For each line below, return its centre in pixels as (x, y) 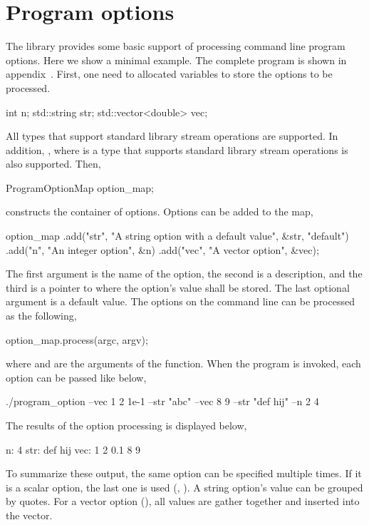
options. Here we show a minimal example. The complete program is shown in (176, 60)
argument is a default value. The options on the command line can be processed (180, 301)
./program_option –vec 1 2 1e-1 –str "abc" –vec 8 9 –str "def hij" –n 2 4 (162, 401)
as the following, (41, 316)
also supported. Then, (53, 164)
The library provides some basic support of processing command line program (176, 46)
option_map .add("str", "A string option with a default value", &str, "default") (177, 236)
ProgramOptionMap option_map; (80, 187)
